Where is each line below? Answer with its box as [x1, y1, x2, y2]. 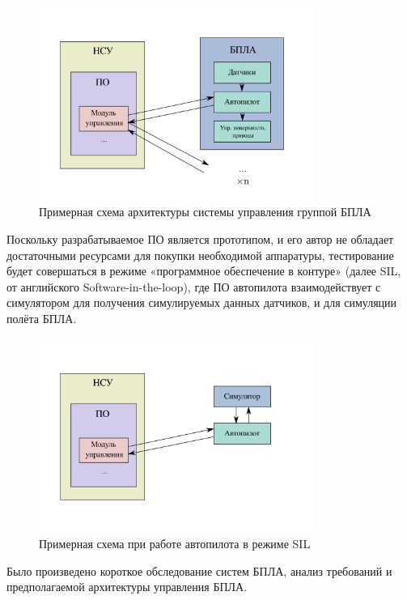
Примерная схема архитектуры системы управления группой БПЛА [39, 203, 371, 220]
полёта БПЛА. [6, 309, 77, 326]
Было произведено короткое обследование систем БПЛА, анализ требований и [6, 562, 392, 579]
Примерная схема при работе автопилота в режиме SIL [39, 534, 311, 551]
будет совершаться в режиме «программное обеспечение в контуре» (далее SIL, [6, 262, 401, 279]
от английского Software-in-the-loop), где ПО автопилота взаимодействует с [6, 278, 381, 295]
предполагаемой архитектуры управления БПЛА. [6, 578, 248, 595]
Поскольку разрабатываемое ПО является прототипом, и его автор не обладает [6, 231, 394, 247]
